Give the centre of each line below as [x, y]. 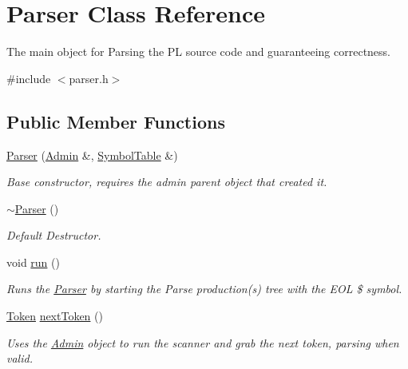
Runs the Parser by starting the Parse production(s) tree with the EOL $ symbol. [204, 289]
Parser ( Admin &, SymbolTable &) [92, 155]
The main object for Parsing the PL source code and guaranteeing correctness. [198, 52]
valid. [20, 358]
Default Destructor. [54, 235]
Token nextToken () [55, 316]
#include [29, 78]
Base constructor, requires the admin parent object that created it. [167, 182]
